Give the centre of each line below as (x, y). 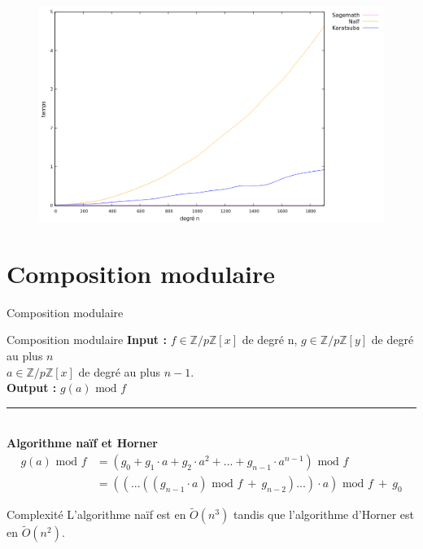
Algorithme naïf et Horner (82, 443)
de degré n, (270, 340)
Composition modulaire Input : (87, 340)
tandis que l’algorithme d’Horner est (324, 514)
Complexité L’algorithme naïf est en (96, 514)
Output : (32, 388)
